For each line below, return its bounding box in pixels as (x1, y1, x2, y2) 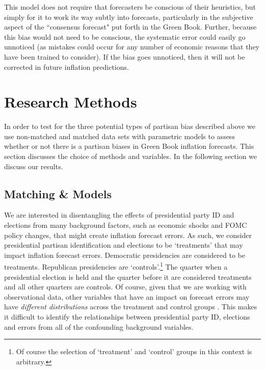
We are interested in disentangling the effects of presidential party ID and (4, 209, 234, 220)
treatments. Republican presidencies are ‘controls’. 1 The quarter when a (4, 260, 228, 272)
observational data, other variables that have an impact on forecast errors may (4, 291, 250, 302)
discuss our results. (4, 161, 63, 171)
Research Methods (4, 91, 137, 112)
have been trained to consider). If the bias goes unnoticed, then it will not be (4, 51, 245, 62)
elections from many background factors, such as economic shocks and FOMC (4, 220, 247, 230)
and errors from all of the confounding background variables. (4, 321, 194, 332)
